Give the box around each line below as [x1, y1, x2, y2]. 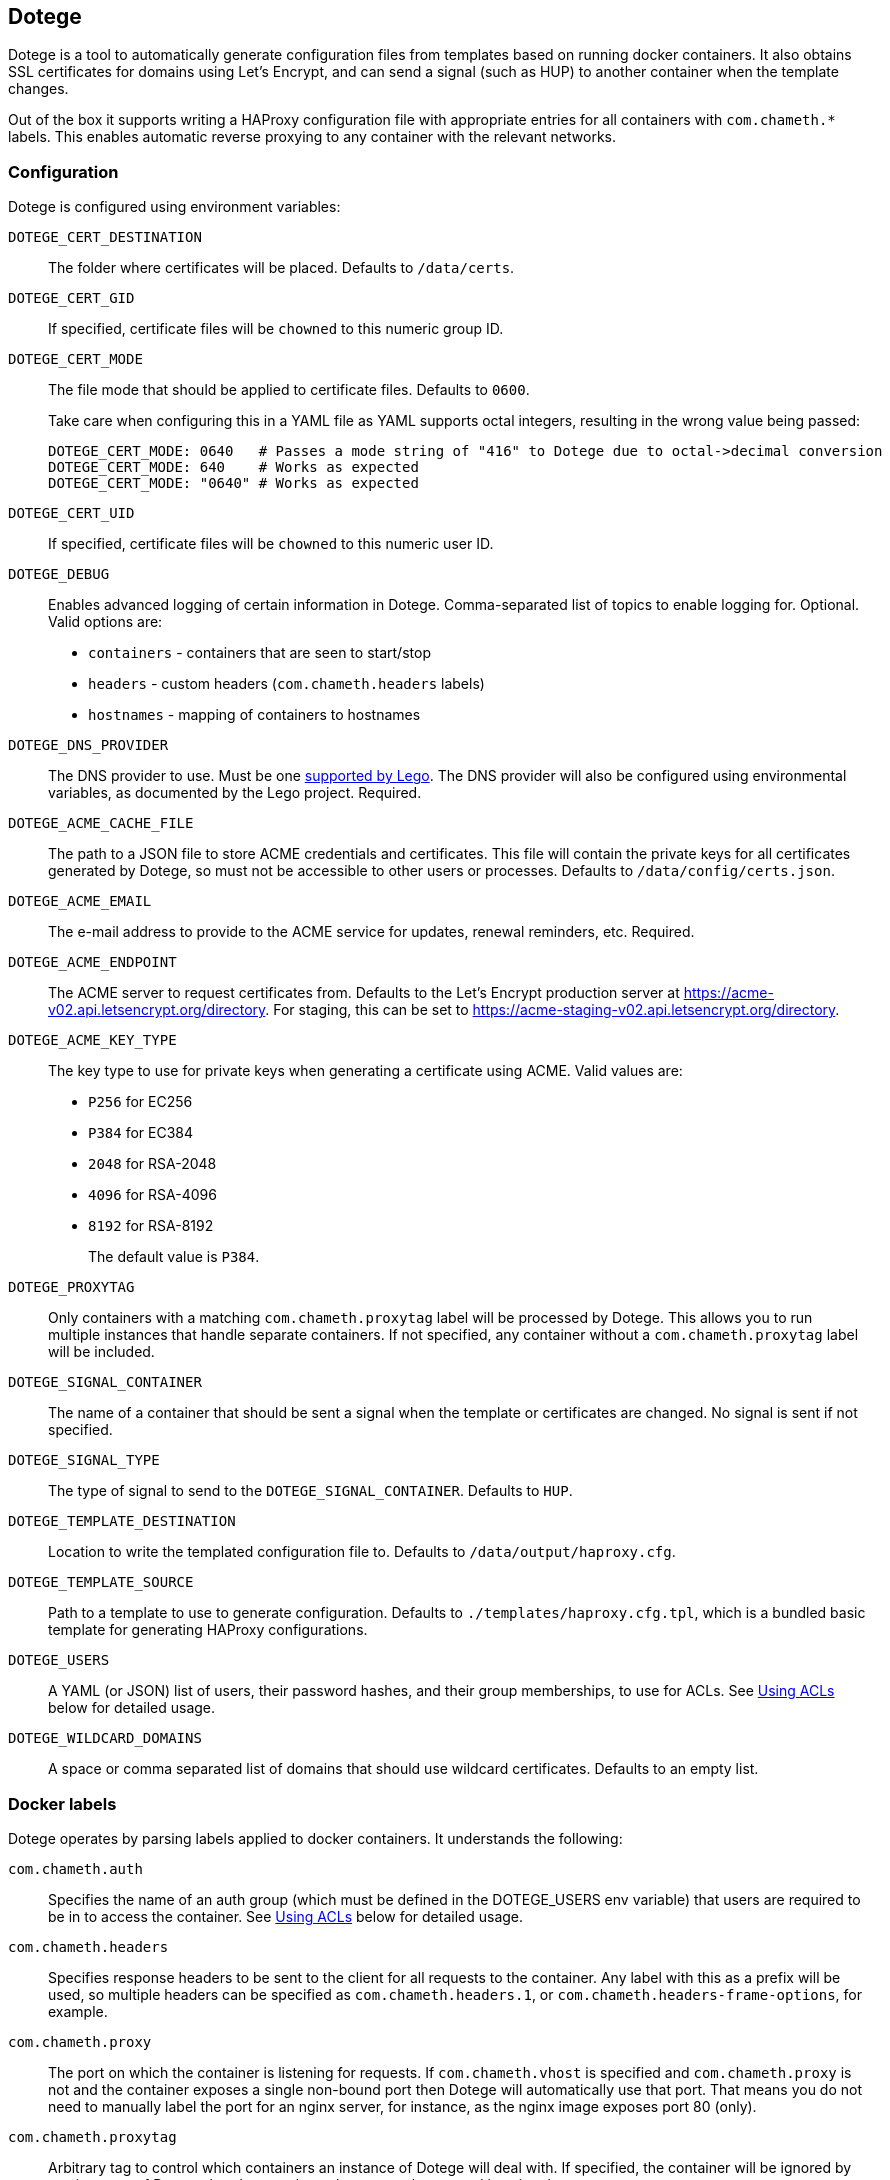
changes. [8, 80, 69, 98]
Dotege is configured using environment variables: [8, 198, 341, 216]
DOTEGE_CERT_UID [8, 505, 135, 522]
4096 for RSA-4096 [88, 1186, 217, 1204]
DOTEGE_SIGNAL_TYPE [8, 1452, 160, 1469]
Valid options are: [48, 613, 163, 631]
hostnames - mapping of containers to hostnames [88, 706, 421, 724]
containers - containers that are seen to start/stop [88, 644, 431, 662]
